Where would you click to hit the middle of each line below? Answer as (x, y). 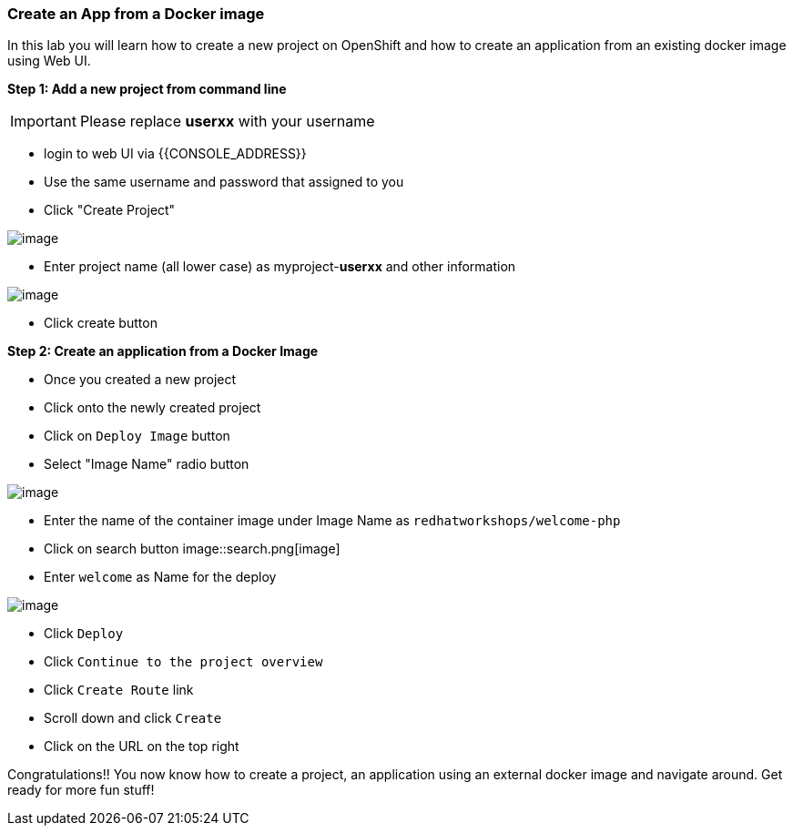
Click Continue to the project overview (183, 662)
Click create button (101, 323)
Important (43, 122)
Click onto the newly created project (152, 408)
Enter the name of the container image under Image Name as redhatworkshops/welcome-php (332, 521)
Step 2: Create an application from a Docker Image (163, 351)
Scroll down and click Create (133, 718)
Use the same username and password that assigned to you (224, 182)
